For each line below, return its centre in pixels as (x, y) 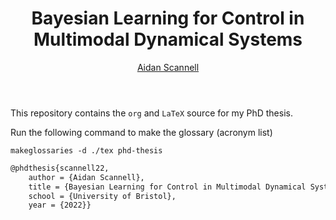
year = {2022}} (60, 205)
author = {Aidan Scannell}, (86, 177)
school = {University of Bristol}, (102, 196)
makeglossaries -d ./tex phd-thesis (86, 150)
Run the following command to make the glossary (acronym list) (141, 132)
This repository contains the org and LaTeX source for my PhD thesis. (151, 113)
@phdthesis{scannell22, (60, 168)
